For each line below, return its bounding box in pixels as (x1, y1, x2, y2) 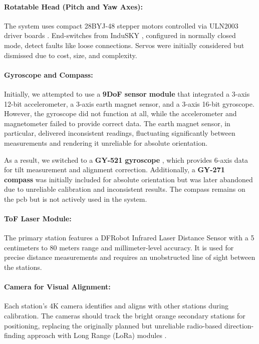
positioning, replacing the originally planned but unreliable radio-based (4, 320, 222, 330)
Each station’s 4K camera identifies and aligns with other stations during (4, 300, 229, 311)
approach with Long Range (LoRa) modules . (27, 330, 167, 340)
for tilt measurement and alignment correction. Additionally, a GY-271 (4, 164, 225, 175)
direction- (224, 320, 254, 330)
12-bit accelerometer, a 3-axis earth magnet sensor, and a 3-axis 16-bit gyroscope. (4, 98, 254, 109)
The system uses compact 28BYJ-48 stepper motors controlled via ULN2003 (4, 20, 238, 31)
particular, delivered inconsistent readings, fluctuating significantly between (4, 128, 235, 138)
